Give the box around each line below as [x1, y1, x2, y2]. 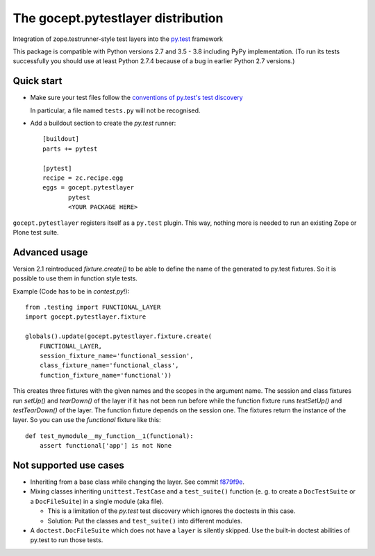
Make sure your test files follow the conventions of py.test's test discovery [30, 94, 243, 102]
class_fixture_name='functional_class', [39, 362, 180, 369]
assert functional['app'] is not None [39, 441, 172, 450]
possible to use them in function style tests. [12, 274, 138, 283]
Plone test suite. [12, 228, 59, 236]
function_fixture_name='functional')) [39, 371, 172, 379]
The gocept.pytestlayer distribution [12, 10, 224, 26]
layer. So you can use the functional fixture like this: [12, 416, 161, 424]
